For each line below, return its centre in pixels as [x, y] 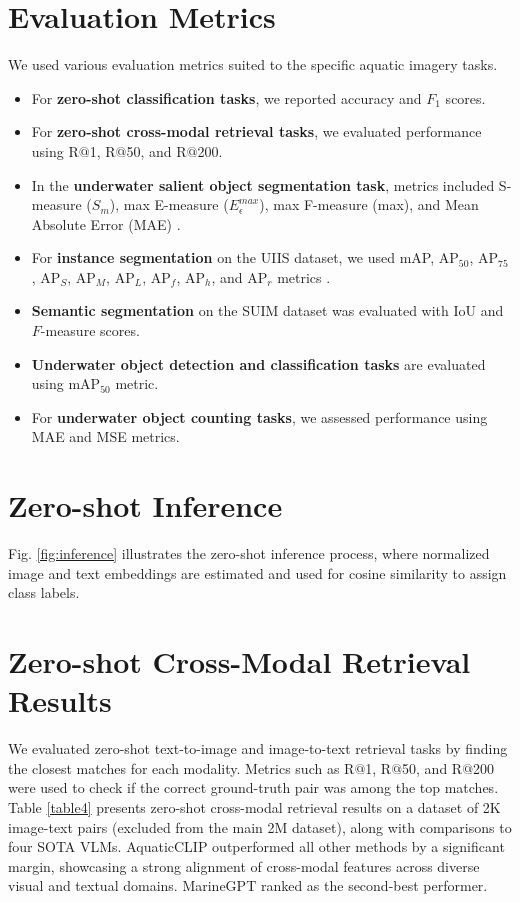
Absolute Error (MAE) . [106, 223]
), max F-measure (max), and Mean [369, 204]
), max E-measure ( [169, 204]
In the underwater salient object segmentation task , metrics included [263, 184]
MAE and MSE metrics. [105, 436]
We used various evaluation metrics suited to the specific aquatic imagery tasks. [253, 64]
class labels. [44, 592]
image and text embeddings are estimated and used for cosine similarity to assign [257, 572]
